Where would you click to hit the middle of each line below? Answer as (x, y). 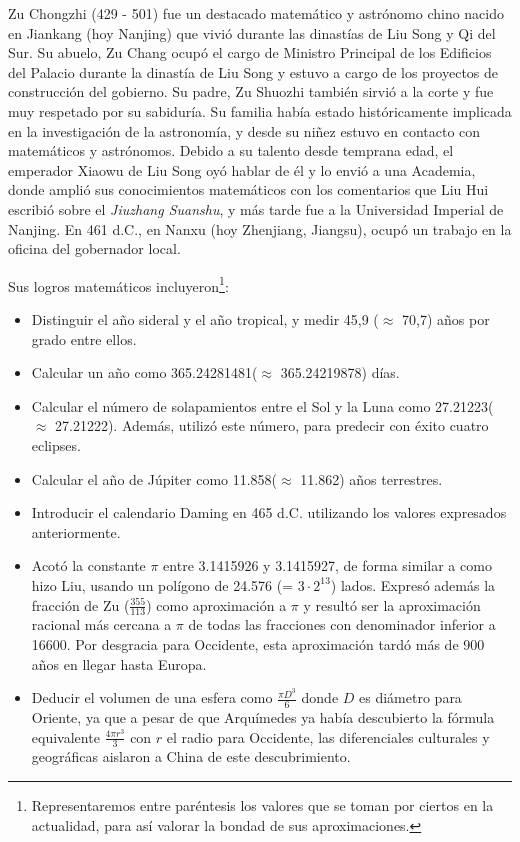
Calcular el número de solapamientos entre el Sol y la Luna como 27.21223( (262, 405)
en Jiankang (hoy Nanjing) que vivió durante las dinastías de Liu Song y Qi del (252, 32)
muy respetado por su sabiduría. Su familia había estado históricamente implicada (260, 110)
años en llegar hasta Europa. (119, 663)
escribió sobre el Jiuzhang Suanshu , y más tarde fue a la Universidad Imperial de (256, 208)
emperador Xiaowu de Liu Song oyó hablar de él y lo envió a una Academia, (242, 169)
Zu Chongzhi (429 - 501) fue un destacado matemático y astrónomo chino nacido (256, 13)
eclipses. (56, 444)
